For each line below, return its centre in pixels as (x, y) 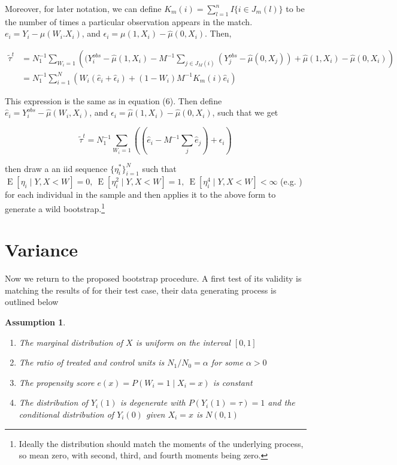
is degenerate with (153, 402)
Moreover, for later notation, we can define (83, 8)
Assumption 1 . (35, 322)
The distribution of (53, 402)
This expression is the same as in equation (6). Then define (113, 100)
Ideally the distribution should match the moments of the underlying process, (161, 443)
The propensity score (57, 382)
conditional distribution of (66, 414)
